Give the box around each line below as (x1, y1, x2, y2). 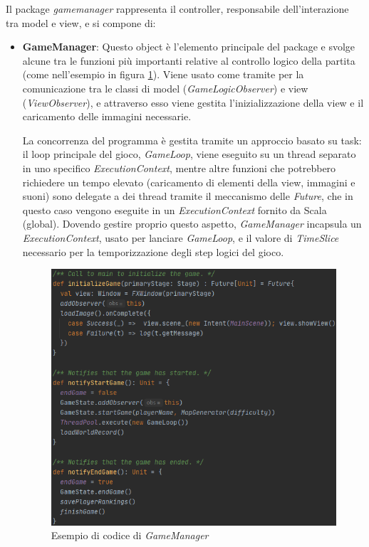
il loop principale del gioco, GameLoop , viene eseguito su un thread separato (22, 147, 356, 161)
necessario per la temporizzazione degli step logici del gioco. (22, 244, 284, 259)
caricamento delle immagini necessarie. (22, 109, 192, 124)
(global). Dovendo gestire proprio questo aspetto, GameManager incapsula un (22, 216, 362, 231)
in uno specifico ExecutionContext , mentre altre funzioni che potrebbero (22, 160, 336, 175)
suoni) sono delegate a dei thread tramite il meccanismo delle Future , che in (22, 188, 353, 203)
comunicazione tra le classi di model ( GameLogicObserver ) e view (22, 80, 308, 95)
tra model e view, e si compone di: (6, 15, 156, 30)
